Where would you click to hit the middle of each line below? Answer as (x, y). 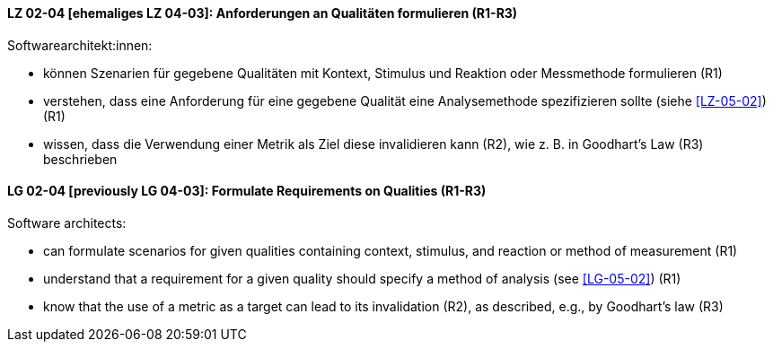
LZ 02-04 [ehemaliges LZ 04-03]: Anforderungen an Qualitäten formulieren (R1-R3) (263, 13)
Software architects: (67, 222)
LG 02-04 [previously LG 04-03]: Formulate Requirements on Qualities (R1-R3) (247, 191)
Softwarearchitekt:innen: (80, 45)
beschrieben (80, 159)
